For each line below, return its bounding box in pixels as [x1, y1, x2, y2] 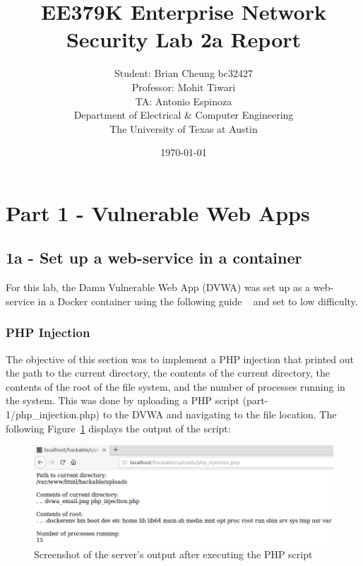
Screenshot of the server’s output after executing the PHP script [34, 546, 313, 561]
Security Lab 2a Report [66, 25, 302, 54]
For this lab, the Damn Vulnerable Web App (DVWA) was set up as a [6, 280, 311, 295]
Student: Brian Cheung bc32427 [114, 66, 253, 81]
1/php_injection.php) [6, 407, 100, 422]
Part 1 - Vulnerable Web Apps [6, 198, 310, 227]
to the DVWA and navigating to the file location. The [102, 407, 337, 422]
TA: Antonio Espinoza [135, 93, 232, 108]
